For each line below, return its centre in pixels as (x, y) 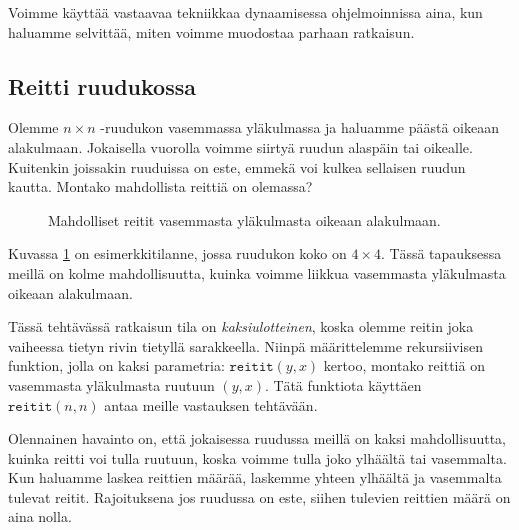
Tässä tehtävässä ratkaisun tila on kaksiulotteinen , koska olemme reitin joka (241, 326)
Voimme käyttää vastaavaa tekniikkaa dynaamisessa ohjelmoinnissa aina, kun (245, 12)
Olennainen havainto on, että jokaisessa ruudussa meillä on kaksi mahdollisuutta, (257, 438)
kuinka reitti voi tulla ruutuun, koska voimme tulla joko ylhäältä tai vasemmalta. (257, 457)
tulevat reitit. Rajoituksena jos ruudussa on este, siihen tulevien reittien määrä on (259, 496)
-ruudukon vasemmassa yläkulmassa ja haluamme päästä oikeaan (299, 127)
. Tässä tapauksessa (441, 253)
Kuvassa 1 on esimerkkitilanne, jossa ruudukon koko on (177, 253)
